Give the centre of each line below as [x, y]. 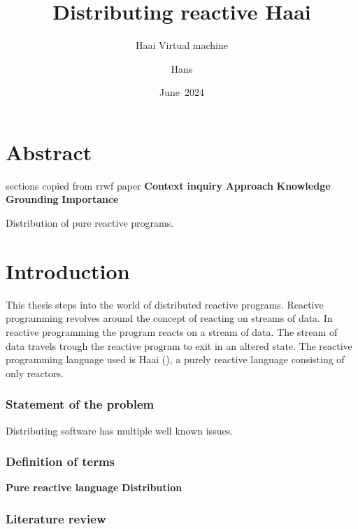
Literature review [56, 518]
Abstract [49, 151]
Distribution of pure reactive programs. [90, 223]
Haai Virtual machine [182, 45]
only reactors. [35, 373]
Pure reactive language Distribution [94, 487]
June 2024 [182, 92]
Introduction [68, 270]
